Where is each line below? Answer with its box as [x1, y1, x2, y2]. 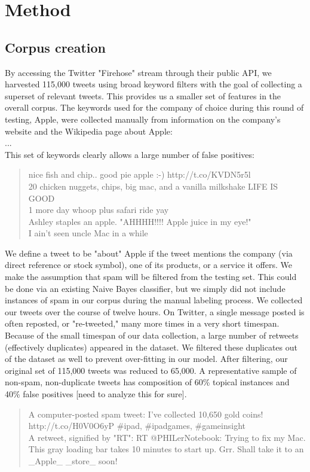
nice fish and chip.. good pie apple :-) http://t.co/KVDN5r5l [28, 168, 251, 181]
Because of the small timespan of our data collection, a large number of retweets [5, 329, 299, 342]
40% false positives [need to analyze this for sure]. [5, 388, 187, 400]
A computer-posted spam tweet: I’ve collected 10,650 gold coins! [28, 407, 263, 420]
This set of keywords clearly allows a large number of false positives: [5, 148, 254, 160]
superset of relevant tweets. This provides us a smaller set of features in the [5, 89, 281, 102]
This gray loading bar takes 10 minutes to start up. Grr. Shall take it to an [28, 443, 304, 455]
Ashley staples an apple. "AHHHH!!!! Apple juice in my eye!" [28, 215, 251, 227]
